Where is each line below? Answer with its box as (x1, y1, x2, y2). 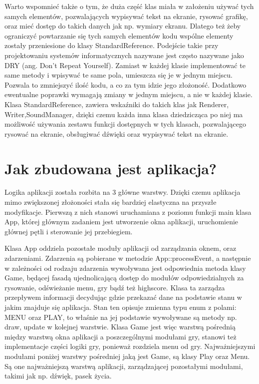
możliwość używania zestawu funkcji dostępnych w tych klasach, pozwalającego (4, 119, 247, 129)
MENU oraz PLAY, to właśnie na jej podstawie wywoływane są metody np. (4, 311, 237, 322)
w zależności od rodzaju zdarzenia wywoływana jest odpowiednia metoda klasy (4, 262, 246, 273)
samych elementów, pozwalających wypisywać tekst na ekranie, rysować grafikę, (4, 11, 248, 21)
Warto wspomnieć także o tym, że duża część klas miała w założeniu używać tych (4, 1, 254, 11)
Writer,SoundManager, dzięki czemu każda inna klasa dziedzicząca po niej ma (4, 109, 243, 119)
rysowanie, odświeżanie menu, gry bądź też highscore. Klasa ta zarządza (4, 282, 225, 292)
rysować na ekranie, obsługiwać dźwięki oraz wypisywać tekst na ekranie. (4, 128, 229, 139)
